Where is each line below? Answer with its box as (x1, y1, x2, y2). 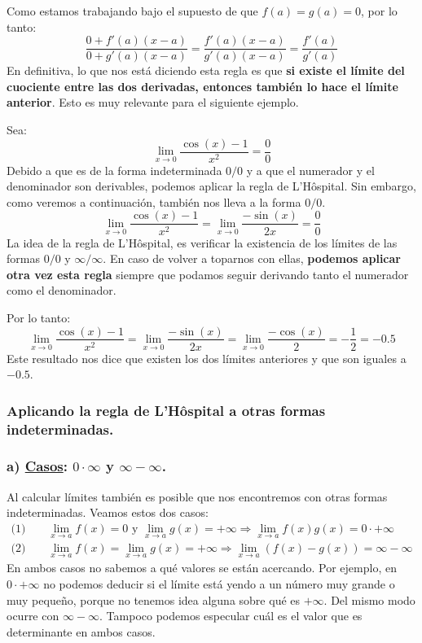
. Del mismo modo (323, 591, 415, 608)
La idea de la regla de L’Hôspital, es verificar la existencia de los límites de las (7, 234, 398, 251)
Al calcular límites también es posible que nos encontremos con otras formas (7, 488, 388, 505)
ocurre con (7, 607, 59, 624)
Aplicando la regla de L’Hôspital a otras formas (7, 400, 326, 420)
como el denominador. (7, 282, 116, 299)
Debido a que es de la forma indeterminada (7, 161, 222, 178)
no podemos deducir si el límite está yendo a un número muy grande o (43, 575, 395, 593)
